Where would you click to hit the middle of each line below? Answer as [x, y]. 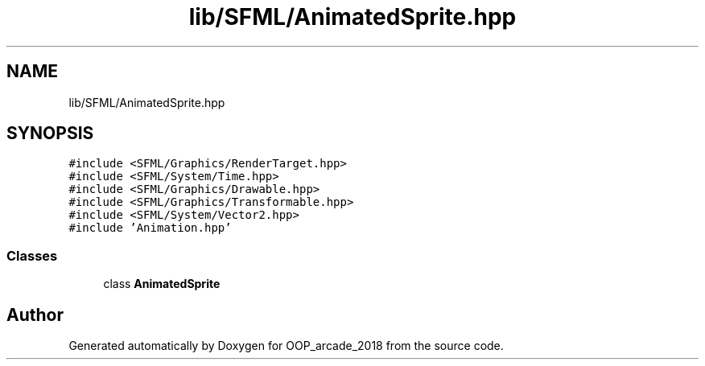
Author [35, 315]
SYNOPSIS [50, 134]
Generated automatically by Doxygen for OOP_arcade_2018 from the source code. [286, 346]
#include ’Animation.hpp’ [150, 228]
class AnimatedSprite [162, 284]
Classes [32, 255]
